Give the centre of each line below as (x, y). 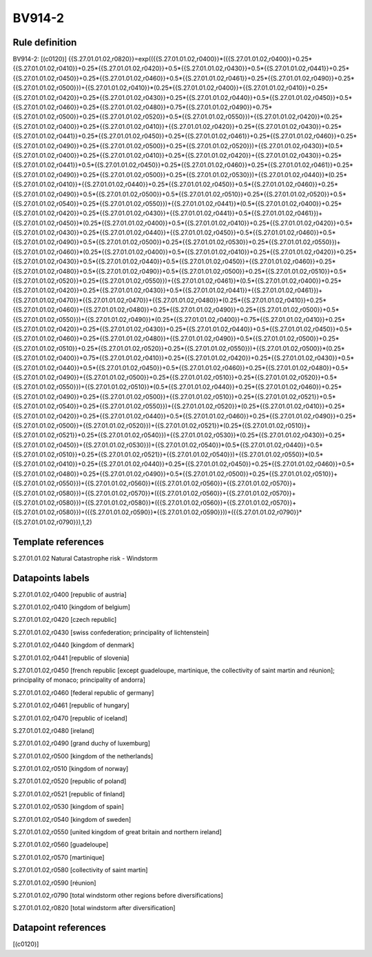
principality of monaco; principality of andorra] (79, 680)
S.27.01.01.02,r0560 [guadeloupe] (61, 845)
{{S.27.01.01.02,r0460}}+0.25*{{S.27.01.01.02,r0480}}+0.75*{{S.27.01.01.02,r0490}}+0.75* (143, 108)
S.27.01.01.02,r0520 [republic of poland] (70, 781)
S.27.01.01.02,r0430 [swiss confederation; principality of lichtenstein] (111, 632)
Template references (59, 542)
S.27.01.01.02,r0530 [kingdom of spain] (68, 807)
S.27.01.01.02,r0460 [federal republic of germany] (83, 692)
